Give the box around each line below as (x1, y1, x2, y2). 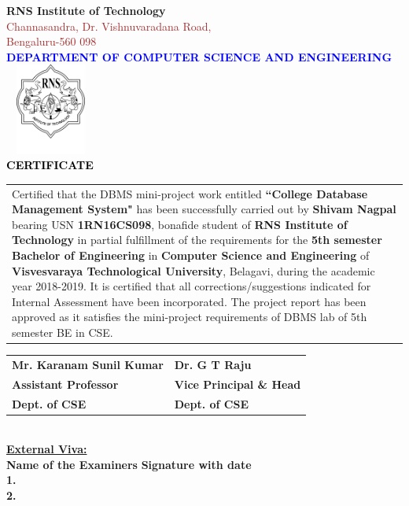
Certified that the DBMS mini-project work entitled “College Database (12, 185, 368, 201)
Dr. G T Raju (174, 356, 252, 372)
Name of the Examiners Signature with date (6, 456, 252, 472)
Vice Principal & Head (174, 375, 301, 392)
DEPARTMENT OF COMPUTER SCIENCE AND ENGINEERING (6, 48, 392, 65)
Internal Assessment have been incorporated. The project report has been (12, 293, 367, 309)
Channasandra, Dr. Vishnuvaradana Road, (6, 17, 212, 34)
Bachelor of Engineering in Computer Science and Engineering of (12, 247, 370, 264)
